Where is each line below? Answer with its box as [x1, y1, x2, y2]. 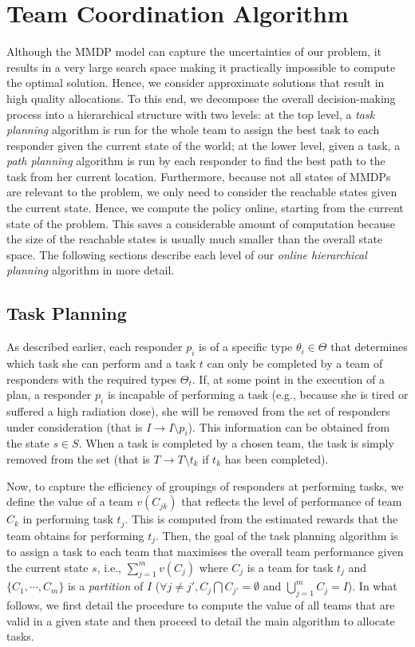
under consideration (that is [6, 418, 143, 435]
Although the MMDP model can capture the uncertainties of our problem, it [6, 43, 382, 60]
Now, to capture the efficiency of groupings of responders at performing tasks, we [6, 477, 404, 494]
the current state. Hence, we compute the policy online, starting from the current [6, 199, 404, 216]
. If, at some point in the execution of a [192, 370, 385, 387]
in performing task [22, 511, 113, 527]
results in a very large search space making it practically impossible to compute [6, 58, 396, 75]
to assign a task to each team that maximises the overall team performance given [6, 543, 404, 560]
